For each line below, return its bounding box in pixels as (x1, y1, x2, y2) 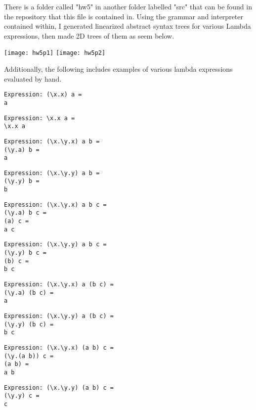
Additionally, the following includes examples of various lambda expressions (4, 64, 233, 74)
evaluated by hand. (4, 73, 62, 84)
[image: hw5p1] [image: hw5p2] (4, 49, 106, 57)
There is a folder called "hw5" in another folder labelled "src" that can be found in (4, 1, 252, 11)
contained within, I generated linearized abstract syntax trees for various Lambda (4, 21, 251, 31)
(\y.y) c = (4, 392, 40, 400)
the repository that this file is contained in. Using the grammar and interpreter (4, 11, 243, 21)
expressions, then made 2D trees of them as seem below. (4, 30, 174, 41)
